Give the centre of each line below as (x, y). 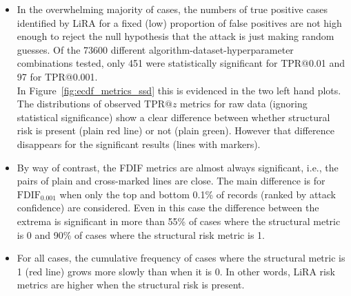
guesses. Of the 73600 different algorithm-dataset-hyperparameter (155, 49)
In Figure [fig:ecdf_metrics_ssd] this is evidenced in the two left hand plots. (179, 90)
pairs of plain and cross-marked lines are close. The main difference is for (171, 181)
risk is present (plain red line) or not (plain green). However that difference (175, 130)
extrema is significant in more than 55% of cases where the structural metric (179, 221)
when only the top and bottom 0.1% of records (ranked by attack (198, 194)
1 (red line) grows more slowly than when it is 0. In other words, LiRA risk (176, 271)
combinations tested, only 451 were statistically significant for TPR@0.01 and (181, 63)
